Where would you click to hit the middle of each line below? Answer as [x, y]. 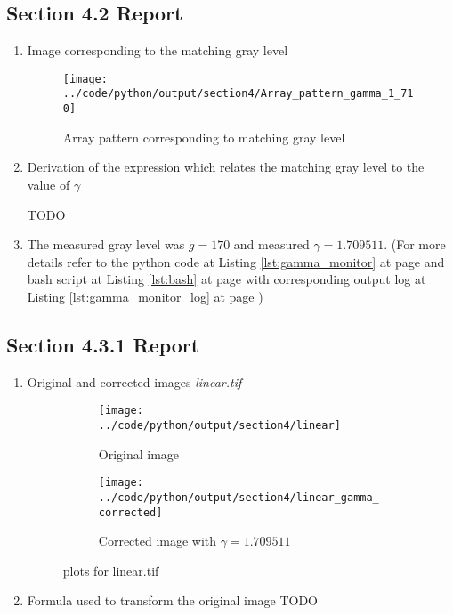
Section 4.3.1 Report [103, 344]
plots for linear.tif [111, 570]
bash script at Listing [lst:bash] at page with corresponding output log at [226, 279]
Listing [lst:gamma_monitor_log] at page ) [145, 296]
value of [49, 184]
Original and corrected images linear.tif [134, 381]
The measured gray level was [106, 244]
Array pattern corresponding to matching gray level [204, 137]
